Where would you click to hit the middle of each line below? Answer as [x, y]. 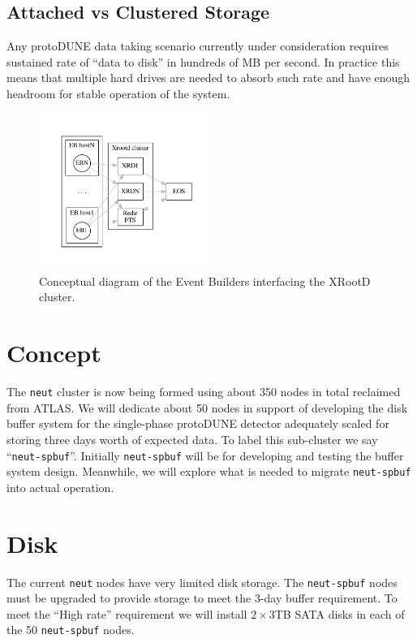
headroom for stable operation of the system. [118, 93]
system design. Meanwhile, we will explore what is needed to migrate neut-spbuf [209, 471]
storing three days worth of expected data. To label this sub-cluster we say [192, 439]
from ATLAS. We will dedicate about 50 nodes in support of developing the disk [207, 407]
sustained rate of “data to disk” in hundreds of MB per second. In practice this [203, 61]
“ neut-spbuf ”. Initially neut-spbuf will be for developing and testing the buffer [205, 455]
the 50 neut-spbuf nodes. [71, 630]
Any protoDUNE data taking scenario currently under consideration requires [198, 46]
